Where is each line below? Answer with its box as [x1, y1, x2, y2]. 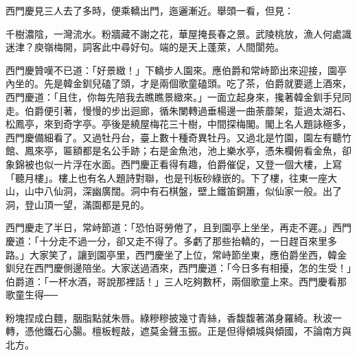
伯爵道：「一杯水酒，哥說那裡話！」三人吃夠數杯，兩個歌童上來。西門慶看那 [5, 274, 347, 288]
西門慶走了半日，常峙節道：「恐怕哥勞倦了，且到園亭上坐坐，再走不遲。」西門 [5, 220, 352, 235]
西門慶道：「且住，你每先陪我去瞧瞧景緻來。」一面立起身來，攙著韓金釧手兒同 [5, 89, 352, 104]
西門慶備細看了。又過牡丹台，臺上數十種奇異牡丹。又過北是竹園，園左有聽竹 [5, 130, 352, 144]
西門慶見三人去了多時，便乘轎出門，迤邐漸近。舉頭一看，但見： [5, 3, 294, 17]
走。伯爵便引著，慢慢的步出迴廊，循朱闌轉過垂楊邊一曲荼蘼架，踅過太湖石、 [5, 103, 352, 117]
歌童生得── [5, 287, 58, 302]
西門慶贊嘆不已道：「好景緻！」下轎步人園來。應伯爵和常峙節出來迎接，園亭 [5, 62, 347, 77]
